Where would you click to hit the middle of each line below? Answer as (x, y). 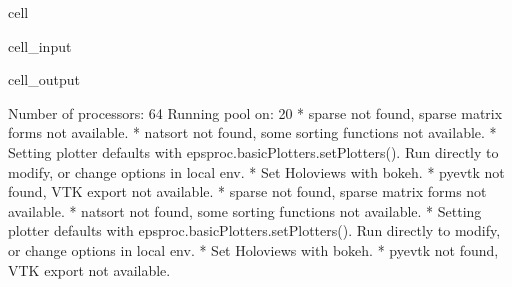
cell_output (44, 79)
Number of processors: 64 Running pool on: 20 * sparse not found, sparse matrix (255, 112)
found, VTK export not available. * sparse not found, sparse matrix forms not (247, 191)
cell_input (40, 45)
